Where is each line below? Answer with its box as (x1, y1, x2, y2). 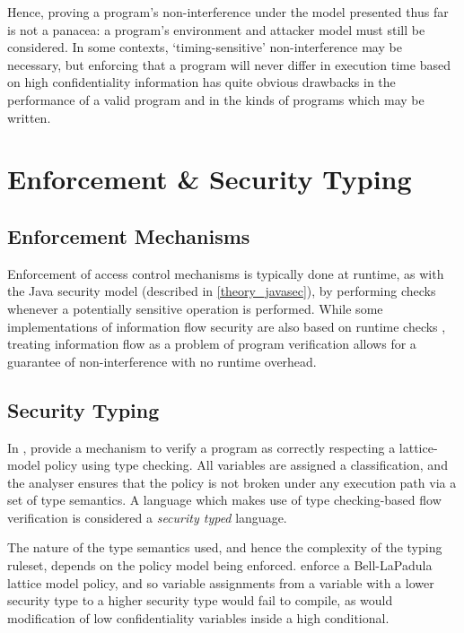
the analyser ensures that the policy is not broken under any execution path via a (7, 473, 457, 491)
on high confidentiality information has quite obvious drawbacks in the (7, 73, 396, 91)
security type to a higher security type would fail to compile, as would (7, 591, 393, 610)
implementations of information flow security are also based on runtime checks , (7, 316, 446, 335)
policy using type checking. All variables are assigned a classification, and (44, 455, 448, 474)
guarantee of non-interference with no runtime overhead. (7, 351, 317, 370)
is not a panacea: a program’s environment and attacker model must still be (7, 20, 425, 39)
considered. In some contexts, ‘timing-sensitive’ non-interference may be (7, 38, 402, 56)
